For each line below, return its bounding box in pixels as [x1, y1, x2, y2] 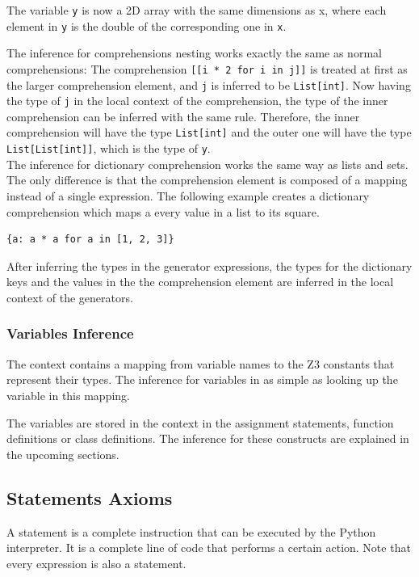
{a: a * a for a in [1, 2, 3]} [6, 234, 174, 246]
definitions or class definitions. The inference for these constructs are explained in [6, 430, 409, 447]
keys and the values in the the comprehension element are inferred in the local [6, 273, 394, 290]
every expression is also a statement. [6, 554, 186, 571]
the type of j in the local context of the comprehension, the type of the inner [6, 92, 388, 109]
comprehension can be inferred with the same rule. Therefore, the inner [6, 107, 360, 124]
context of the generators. [6, 288, 133, 305]
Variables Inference [6, 323, 134, 343]
